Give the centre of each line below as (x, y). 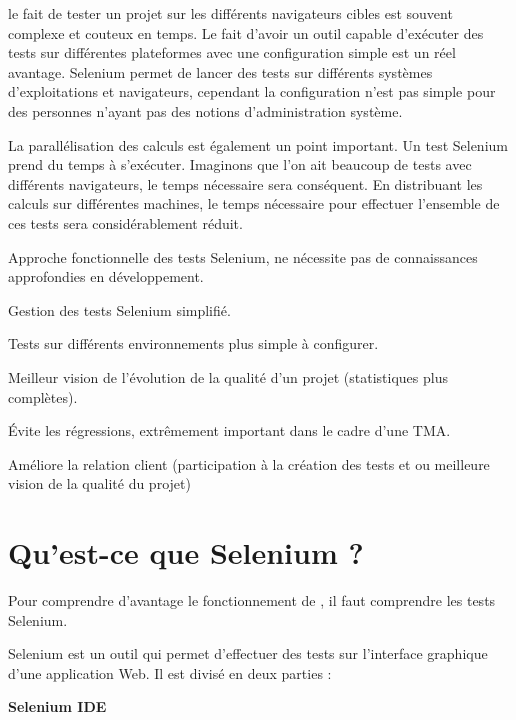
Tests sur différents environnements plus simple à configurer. (193, 343)
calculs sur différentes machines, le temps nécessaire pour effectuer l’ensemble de (254, 203)
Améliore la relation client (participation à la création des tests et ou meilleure (249, 463)
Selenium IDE (57, 706)
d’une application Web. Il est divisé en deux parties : (170, 672)
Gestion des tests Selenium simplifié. (119, 309)
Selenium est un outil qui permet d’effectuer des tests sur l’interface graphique (248, 653)
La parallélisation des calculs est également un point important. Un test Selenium (258, 144)
